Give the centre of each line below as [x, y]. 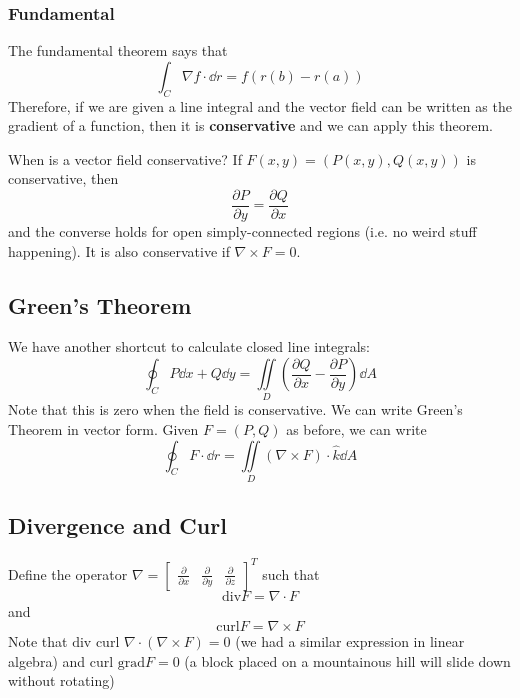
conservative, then [63, 178]
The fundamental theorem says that [118, 50]
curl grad [117, 662]
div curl [96, 643]
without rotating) [61, 680]
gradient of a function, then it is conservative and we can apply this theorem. [250, 125]
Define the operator [68, 573]
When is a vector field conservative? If [125, 158]
